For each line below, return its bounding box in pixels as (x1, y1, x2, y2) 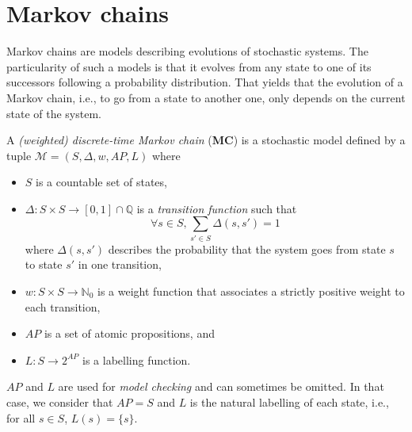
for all (6, 409, 36, 426)
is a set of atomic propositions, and (44, 325, 215, 342)
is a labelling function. (82, 351, 191, 368)
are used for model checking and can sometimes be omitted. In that (58, 378, 384, 395)
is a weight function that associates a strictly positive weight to (97, 282, 405, 299)
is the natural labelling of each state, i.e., (189, 393, 389, 410)
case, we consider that (6, 393, 113, 410)
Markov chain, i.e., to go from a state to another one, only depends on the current (6, 89, 406, 105)
